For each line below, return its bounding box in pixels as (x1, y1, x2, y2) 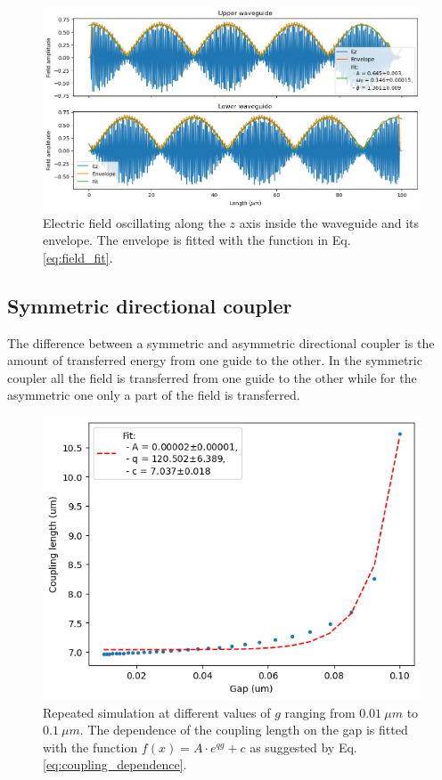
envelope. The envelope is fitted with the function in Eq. (43, 231, 351, 249)
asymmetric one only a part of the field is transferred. (7, 386, 300, 404)
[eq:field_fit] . (43, 248, 113, 266)
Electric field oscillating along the (43, 213, 225, 232)
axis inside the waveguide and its (239, 213, 420, 232)
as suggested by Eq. (250, 737, 357, 756)
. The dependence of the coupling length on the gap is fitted (79, 720, 408, 739)
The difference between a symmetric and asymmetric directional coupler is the (7, 333, 435, 352)
